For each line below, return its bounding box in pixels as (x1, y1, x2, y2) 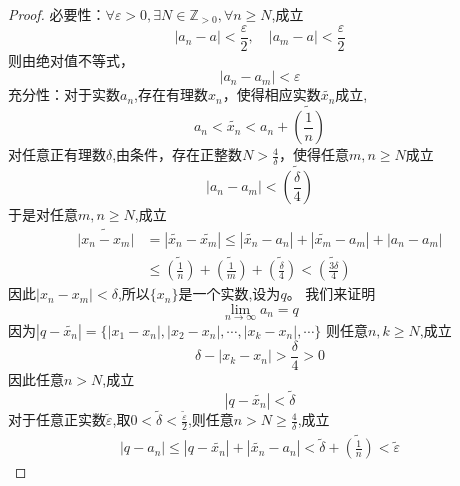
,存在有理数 (134, 84, 208, 105)
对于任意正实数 (8, 409, 106, 430)
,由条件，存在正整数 (112, 144, 243, 165)
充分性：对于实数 (8, 84, 120, 105)
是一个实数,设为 (178, 283, 281, 304)
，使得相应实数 (222, 84, 321, 105)
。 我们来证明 (286, 283, 376, 304)
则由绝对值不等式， (8, 49, 134, 70)
